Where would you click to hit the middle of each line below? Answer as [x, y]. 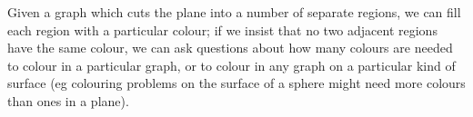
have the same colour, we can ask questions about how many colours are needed [230, 48]
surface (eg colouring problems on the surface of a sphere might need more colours [236, 83]
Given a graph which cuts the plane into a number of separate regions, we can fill [234, 12]
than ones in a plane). [68, 100]
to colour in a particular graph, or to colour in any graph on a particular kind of [231, 65]
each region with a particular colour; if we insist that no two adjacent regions [222, 29]
